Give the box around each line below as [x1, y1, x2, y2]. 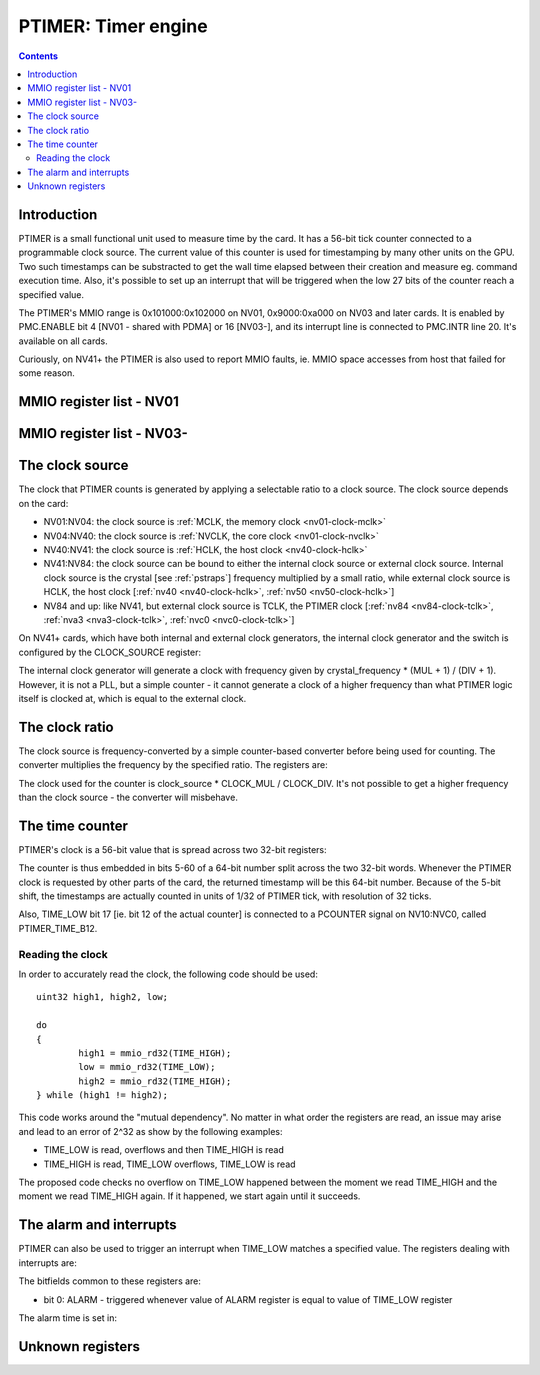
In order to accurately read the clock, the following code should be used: [18, 968, 319, 980]
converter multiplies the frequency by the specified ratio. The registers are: [18, 759, 329, 771]
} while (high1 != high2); [36, 1090, 169, 1101]
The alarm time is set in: [18, 1311, 118, 1324]
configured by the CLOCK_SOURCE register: [18, 646, 202, 658]
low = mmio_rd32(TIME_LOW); [78, 1061, 216, 1073]
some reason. [18, 367, 75, 379]
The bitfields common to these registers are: [18, 1275, 202, 1287]
